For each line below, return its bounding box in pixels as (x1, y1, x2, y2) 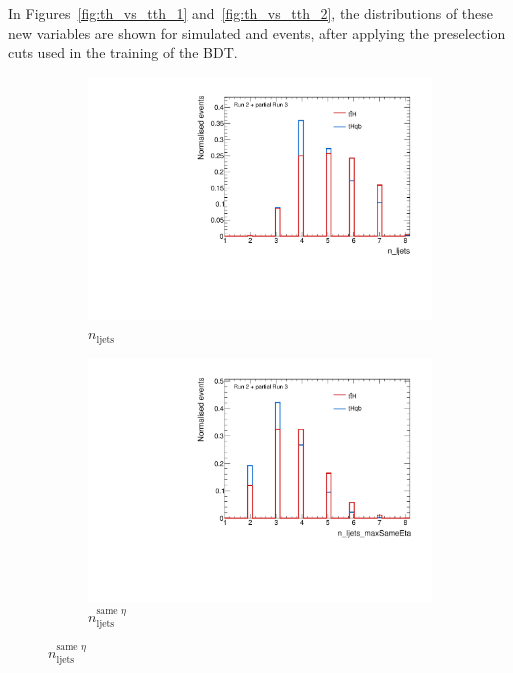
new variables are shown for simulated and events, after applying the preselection (8, 22, 506, 43)
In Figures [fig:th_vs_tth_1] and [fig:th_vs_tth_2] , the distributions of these (8, 3, 494, 23)
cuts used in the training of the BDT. (8, 42, 238, 63)
